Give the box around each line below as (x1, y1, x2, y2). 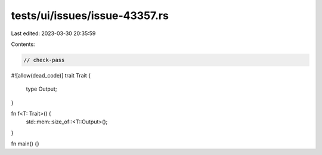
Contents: (11, 41, 35, 48)
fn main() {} (11, 140, 40, 147)
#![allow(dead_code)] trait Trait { (11, 72, 91, 79)
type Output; (26, 85, 57, 92)
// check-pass (23, 57, 65, 63)
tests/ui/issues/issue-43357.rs (11, 9, 169, 22)
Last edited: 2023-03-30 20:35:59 (11, 30, 96, 37)
